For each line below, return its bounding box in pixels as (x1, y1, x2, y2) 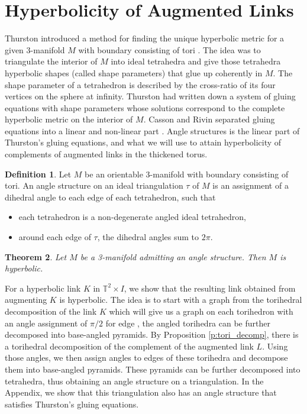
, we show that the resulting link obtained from (124, 282, 296, 294)
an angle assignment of (5, 316, 88, 329)
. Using (262, 339, 288, 352)
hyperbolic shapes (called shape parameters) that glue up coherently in (5, 66, 263, 79)
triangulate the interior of (5, 55, 98, 67)
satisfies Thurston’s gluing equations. (5, 397, 139, 410)
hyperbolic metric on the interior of (5, 113, 133, 125)
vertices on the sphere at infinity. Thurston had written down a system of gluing (5, 90, 296, 102)
